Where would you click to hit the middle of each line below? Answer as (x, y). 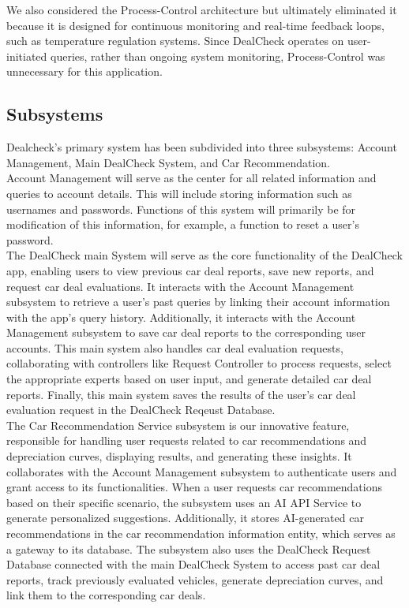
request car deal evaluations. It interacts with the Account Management (180, 286)
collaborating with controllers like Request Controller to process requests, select (199, 363)
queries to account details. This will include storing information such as (179, 193)
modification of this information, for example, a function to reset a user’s (183, 224)
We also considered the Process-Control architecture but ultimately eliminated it (202, 9)
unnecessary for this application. (84, 71)
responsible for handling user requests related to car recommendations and (187, 440)
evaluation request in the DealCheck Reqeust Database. (141, 410)
